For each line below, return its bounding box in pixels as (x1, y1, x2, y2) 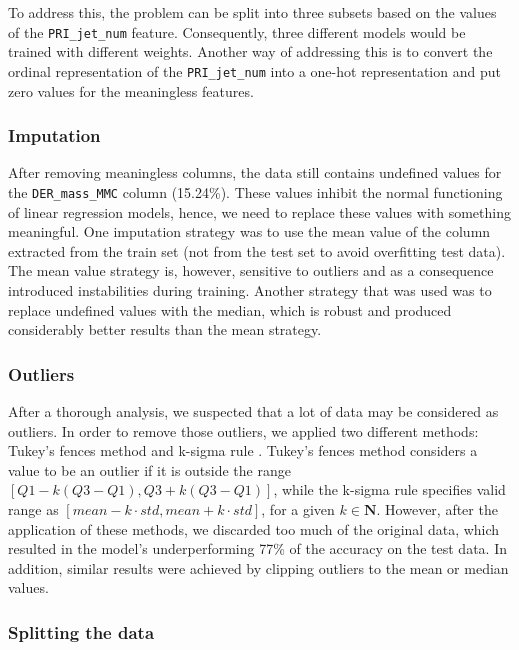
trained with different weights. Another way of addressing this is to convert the (8, 41, 493, 62)
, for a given (261, 498, 335, 519)
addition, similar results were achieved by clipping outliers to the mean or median (8, 557, 509, 578)
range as (8, 498, 59, 519)
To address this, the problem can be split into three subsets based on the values (8, 2, 497, 22)
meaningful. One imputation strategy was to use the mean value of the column (8, 221, 491, 242)
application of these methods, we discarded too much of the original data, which (8, 518, 500, 539)
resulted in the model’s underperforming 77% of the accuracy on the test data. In (8, 538, 507, 559)
